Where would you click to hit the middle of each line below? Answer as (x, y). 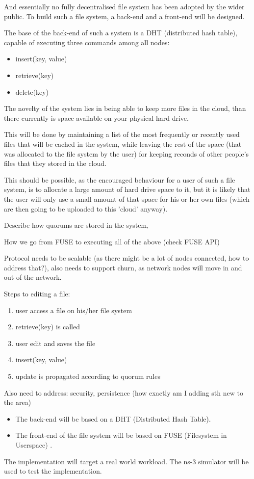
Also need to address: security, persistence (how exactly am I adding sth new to (124, 392)
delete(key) (32, 92)
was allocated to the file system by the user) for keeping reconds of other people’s (127, 153)
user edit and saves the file (55, 343)
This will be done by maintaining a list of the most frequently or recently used (122, 134)
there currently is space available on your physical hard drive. (96, 118)
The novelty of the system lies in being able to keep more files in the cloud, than (125, 108)
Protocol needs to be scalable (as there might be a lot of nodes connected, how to (127, 258)
